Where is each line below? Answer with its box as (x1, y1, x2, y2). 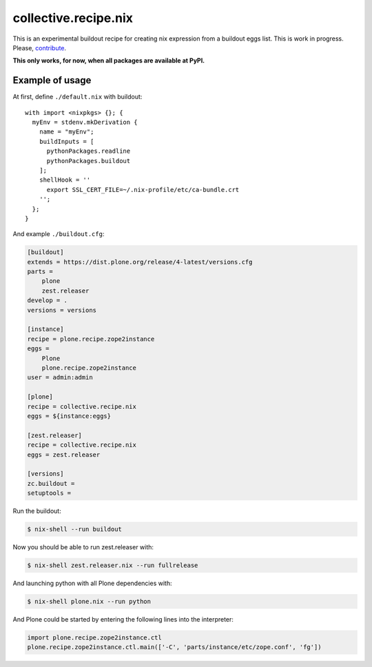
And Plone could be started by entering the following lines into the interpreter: (12, 615, 234, 623)
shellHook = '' (39, 176, 91, 184)
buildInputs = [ (39, 138, 94, 145)
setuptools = (27, 489, 72, 497)
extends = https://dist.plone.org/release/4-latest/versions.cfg (27, 258, 253, 266)
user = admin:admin (27, 374, 93, 381)
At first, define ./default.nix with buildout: (12, 93, 143, 101)
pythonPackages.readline (46, 147, 131, 155)
